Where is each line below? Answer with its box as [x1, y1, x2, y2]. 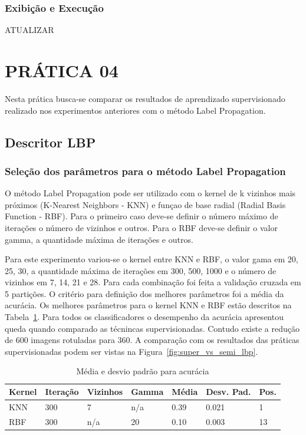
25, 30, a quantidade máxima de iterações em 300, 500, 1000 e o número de [5, 264, 277, 276]
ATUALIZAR [5, 24, 54, 36]
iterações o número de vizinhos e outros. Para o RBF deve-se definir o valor [5, 221, 278, 233]
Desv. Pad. [206, 385, 251, 398]
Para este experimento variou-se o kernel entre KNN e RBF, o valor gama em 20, [5, 253, 298, 265]
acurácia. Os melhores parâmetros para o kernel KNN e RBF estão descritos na [5, 299, 292, 311]
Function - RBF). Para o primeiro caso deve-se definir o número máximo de [5, 210, 278, 222]
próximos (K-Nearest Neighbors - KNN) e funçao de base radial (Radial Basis [5, 198, 286, 210]
